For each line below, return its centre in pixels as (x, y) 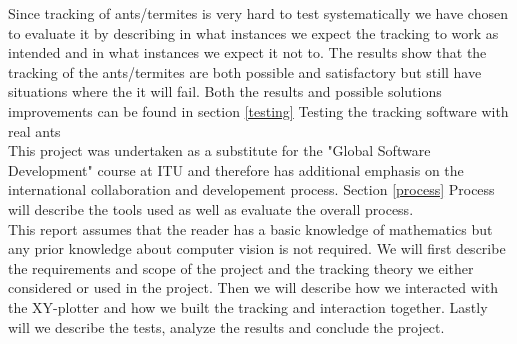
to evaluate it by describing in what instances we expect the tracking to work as (253, 32)
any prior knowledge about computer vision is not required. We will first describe (257, 248)
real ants (34, 130)
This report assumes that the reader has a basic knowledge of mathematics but (250, 228)
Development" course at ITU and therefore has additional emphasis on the (236, 169)
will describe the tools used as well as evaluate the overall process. (211, 208)
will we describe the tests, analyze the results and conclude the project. (226, 326)
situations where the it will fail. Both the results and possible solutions (225, 91)
